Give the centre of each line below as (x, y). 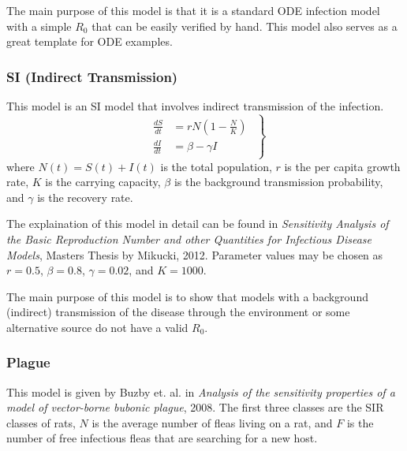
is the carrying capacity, (103, 182)
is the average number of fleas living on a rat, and (212, 422)
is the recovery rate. (85, 197)
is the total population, (216, 166)
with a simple (39, 26)
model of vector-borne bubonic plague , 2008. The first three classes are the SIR (195, 407)
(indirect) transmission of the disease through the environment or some (178, 312)
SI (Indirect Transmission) (92, 76)
